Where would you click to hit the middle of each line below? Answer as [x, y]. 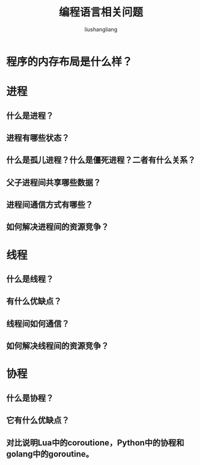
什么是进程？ [30, 116]
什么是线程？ [30, 279]
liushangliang [101, 29]
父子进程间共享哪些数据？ [53, 182]
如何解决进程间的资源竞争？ [58, 227]
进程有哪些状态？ [38, 138]
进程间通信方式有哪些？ [50, 205]
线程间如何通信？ [38, 324]
